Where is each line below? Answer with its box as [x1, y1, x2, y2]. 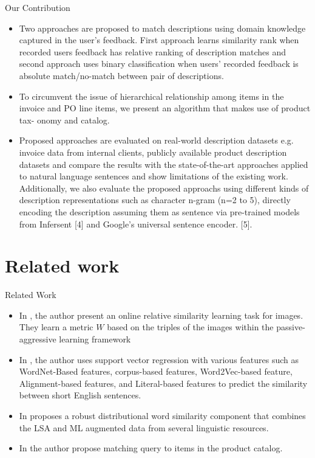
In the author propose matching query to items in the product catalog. [19, 442, 283, 454]
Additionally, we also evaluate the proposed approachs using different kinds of [19, 181, 309, 194]
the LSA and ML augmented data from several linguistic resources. [19, 421, 269, 434]
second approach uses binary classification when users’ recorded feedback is [19, 57, 299, 70]
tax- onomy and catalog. [19, 113, 110, 126]
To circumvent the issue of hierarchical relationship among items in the [19, 89, 284, 102]
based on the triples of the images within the [107, 321, 274, 333]
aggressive [19, 333, 56, 345]
